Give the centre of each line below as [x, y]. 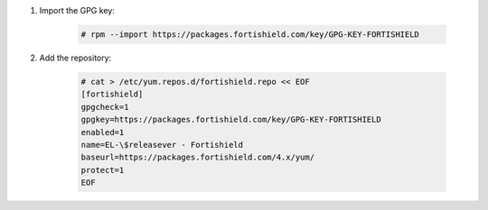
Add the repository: [75, 58]
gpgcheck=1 [105, 107]
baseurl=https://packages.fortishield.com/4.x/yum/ [198, 157]
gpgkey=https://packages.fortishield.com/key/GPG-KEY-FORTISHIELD [231, 120]
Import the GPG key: [77, 10]
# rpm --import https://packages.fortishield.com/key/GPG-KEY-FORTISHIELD [250, 34]
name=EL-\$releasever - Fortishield [162, 145]
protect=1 [103, 170]
